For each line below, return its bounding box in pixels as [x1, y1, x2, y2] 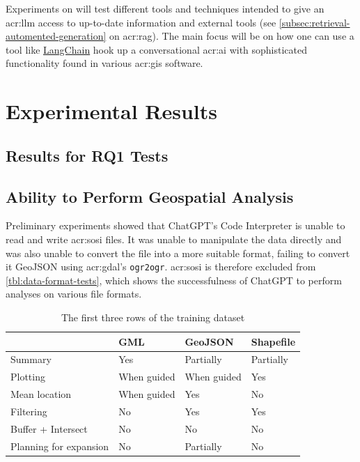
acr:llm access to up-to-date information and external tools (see [6, 15, 276, 29]
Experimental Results [6, 97, 217, 125]
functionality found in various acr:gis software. [6, 56, 203, 70]
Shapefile [251, 334, 296, 348]
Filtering [10, 403, 47, 418]
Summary [10, 352, 52, 367]
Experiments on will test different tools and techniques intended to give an [6, 1, 324, 15]
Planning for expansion [10, 438, 109, 453]
